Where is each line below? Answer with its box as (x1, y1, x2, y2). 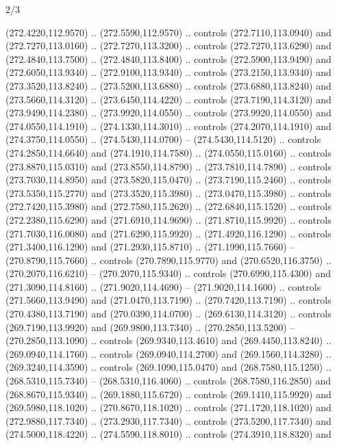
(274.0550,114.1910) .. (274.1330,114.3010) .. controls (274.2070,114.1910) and (5, 118, 332, 133)
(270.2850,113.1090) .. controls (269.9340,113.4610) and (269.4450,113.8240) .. (5, 333, 332, 347)
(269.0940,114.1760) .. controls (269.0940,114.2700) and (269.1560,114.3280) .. (5, 346, 332, 360)
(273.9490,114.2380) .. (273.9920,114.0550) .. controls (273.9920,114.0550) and (5, 105, 332, 120)
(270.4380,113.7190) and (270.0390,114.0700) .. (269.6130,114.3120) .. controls (5, 306, 332, 321)
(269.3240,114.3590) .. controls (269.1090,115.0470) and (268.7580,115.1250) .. (5, 360, 332, 374)
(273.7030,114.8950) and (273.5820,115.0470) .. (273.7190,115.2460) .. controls (5, 172, 332, 187)
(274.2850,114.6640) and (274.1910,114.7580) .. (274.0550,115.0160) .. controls (5, 145, 332, 159)
